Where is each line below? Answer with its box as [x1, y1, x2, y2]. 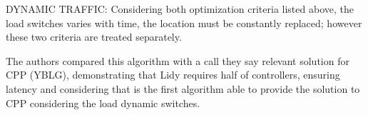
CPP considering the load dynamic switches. [6, 95, 200, 110]
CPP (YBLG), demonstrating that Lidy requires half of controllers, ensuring [6, 67, 340, 82]
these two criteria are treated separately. [6, 29, 182, 44]
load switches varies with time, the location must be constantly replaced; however [6, 15, 362, 30]
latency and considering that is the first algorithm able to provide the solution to [6, 81, 360, 96]
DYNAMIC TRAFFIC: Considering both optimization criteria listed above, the [6, 1, 354, 16]
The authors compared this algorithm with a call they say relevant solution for [6, 53, 349, 68]
